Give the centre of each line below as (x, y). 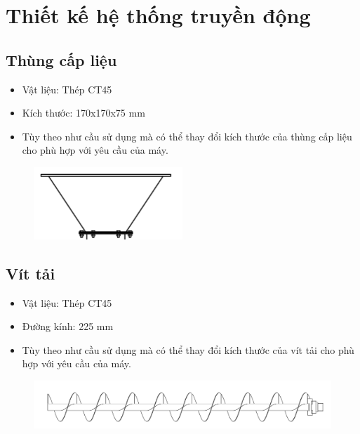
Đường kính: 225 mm (68, 326)
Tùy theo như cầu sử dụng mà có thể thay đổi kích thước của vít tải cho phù (188, 349)
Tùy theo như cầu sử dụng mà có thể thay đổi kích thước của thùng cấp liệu (187, 136)
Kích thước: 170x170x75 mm (84, 113)
